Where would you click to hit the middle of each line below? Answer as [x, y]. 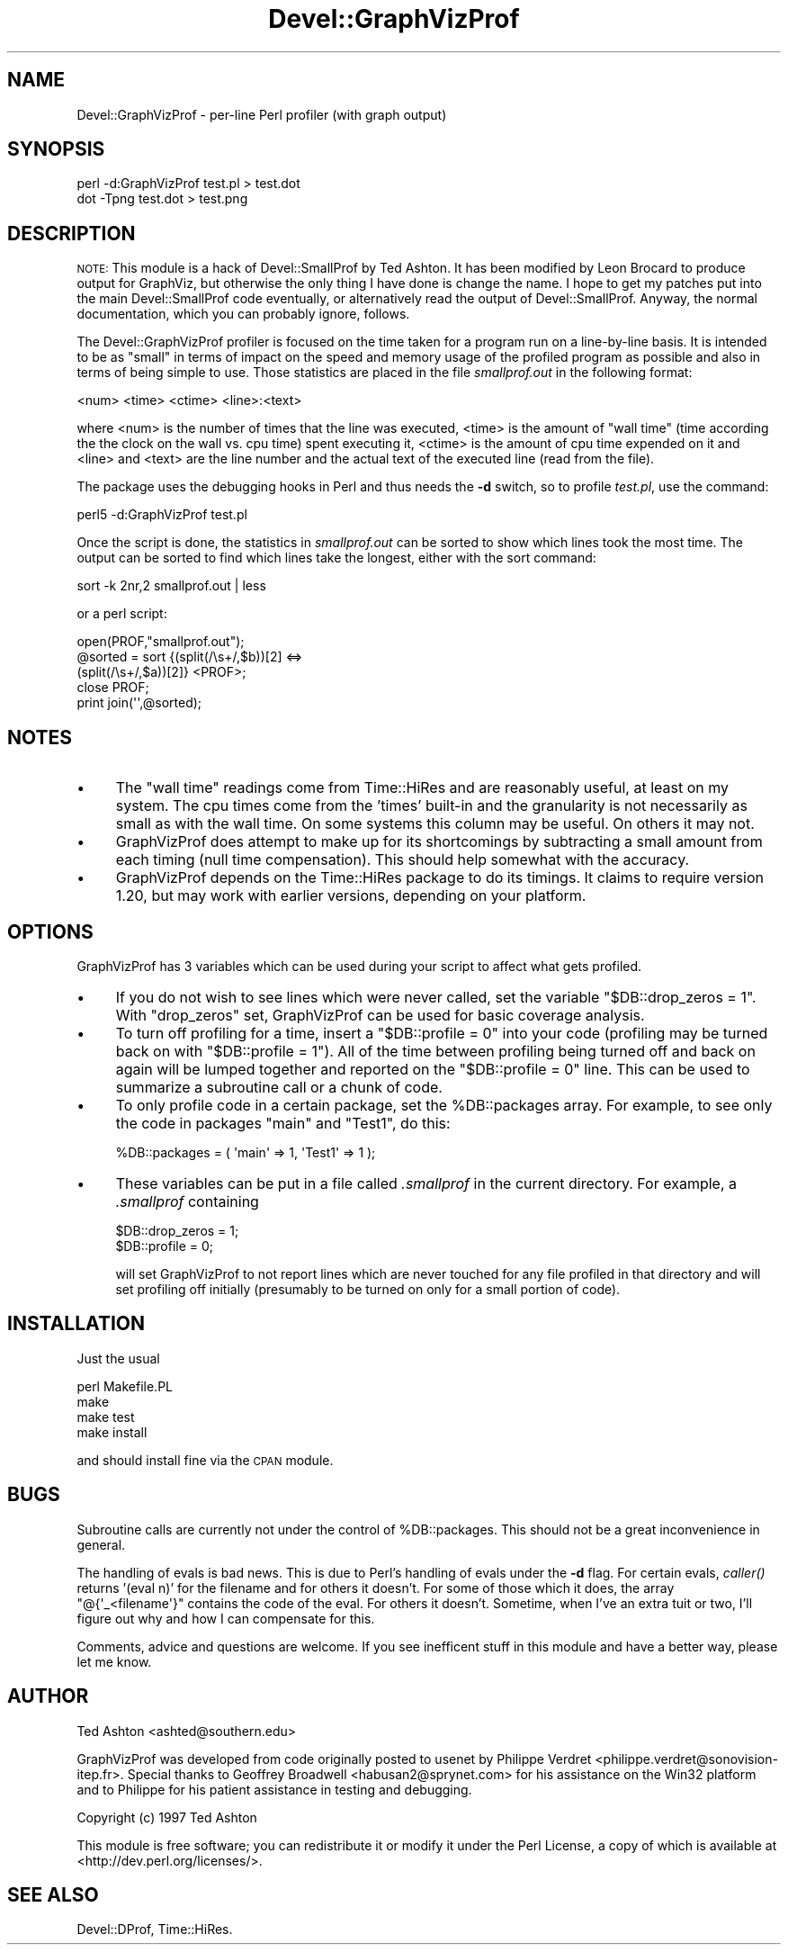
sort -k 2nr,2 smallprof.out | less [171, 586]
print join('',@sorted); [139, 703]
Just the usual [118, 1358]
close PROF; [113, 688]
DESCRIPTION [72, 233]
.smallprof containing [187, 1201]
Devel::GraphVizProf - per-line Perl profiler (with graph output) [262, 114]
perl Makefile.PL [125, 1386]
